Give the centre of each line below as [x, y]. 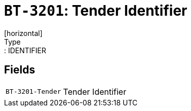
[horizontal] [23, 33]
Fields [20, 70]
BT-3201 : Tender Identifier [96, 11]
